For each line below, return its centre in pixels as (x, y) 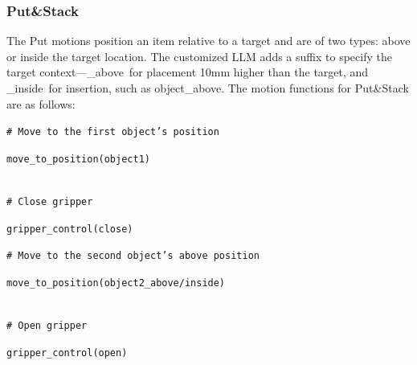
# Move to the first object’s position (113, 132)
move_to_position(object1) (78, 159)
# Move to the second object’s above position (133, 256)
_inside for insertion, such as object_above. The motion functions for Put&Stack (208, 88)
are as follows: (41, 103)
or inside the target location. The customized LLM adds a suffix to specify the (199, 56)
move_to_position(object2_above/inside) (116, 283)
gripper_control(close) (70, 229)
